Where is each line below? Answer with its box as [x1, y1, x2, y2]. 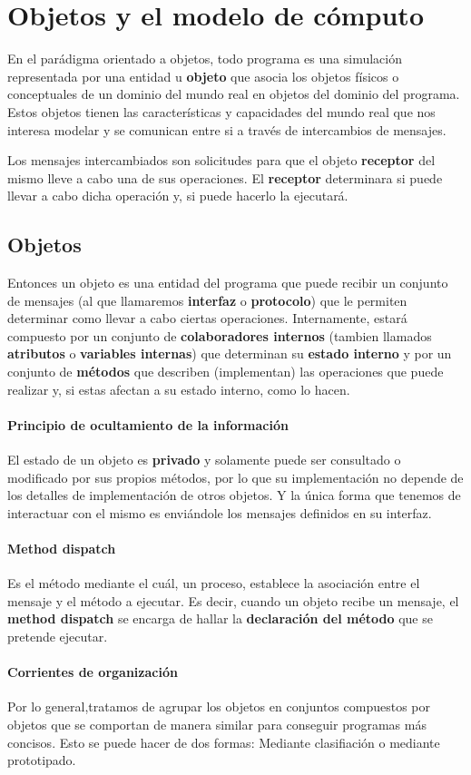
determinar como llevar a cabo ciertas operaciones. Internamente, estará [7, 309, 407, 328]
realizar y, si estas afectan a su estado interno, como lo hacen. [7, 379, 350, 398]
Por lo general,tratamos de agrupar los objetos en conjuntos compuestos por [7, 697, 431, 716]
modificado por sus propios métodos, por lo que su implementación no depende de [7, 467, 464, 486]
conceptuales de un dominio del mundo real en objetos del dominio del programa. [7, 84, 460, 103]
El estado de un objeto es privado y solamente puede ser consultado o [7, 450, 401, 469]
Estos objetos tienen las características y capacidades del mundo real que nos [7, 102, 436, 121]
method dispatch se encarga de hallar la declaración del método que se [7, 609, 433, 628]
